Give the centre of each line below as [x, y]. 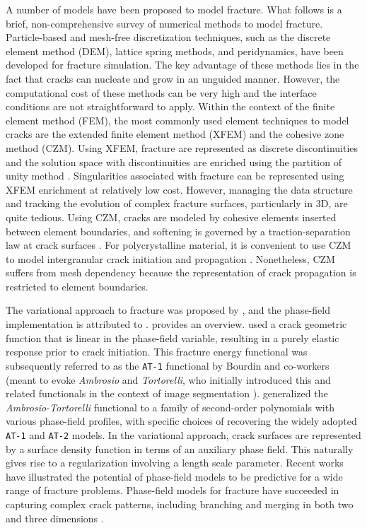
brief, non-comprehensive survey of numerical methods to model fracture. [164, 23]
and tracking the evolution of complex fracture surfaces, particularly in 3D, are [177, 203]
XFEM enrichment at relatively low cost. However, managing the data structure [179, 189]
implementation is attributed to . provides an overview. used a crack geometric [176, 324]
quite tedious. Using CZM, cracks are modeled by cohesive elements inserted [171, 217]
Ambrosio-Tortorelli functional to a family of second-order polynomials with [170, 407]
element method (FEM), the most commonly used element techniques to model [177, 120]
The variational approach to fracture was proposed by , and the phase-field [168, 310]
